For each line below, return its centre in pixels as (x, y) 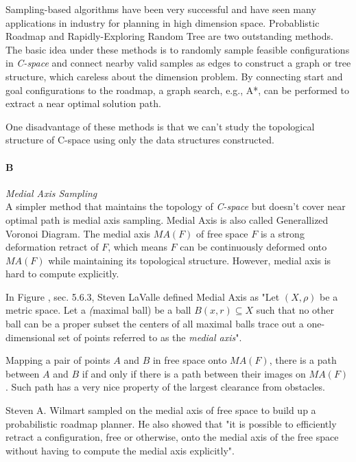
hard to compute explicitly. (62, 274)
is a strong (282, 233)
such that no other (295, 310)
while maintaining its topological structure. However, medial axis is (190, 260)
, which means (138, 247)
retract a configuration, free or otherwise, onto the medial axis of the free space (172, 437)
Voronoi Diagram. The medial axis (78, 233)
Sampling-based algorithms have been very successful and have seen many (161, 9)
